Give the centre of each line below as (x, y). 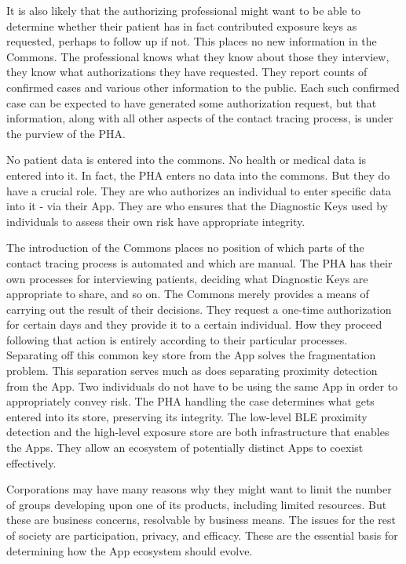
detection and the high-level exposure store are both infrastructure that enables (198, 432)
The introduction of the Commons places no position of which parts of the (185, 247)
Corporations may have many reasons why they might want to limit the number (199, 489)
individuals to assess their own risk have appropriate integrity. (156, 221)
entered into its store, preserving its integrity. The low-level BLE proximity (187, 416)
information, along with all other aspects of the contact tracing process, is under (200, 118)
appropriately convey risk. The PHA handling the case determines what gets (190, 401)
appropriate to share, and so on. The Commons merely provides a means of (188, 294)
